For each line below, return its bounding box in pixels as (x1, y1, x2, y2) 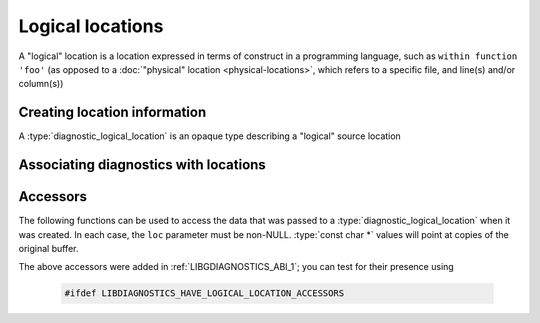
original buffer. (18, 242, 79, 254)
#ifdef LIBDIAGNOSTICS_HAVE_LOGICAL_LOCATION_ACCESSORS (64, 288, 345, 299)
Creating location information (18, 104, 207, 121)
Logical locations (18, 15, 164, 37)
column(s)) (18, 78, 64, 90)
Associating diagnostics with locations (18, 156, 267, 174)
